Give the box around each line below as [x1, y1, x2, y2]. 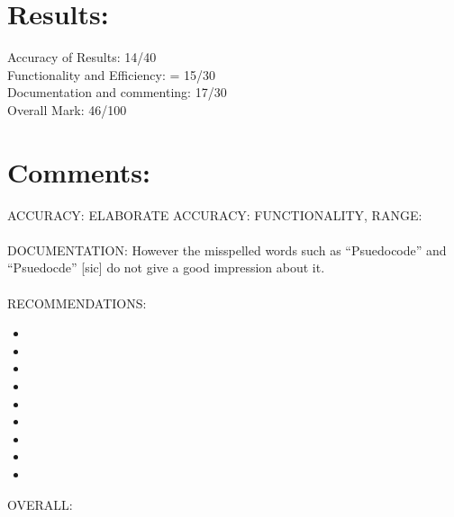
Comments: [7, 153, 150, 190]
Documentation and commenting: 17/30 [7, 83, 227, 102]
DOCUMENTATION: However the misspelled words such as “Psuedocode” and [7, 240, 447, 259]
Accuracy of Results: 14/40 [7, 48, 157, 67]
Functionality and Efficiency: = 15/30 [7, 65, 216, 84]
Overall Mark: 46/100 [7, 100, 127, 119]
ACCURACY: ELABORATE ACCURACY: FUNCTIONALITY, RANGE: [7, 205, 422, 224]
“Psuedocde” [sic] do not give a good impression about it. [7, 258, 325, 277]
